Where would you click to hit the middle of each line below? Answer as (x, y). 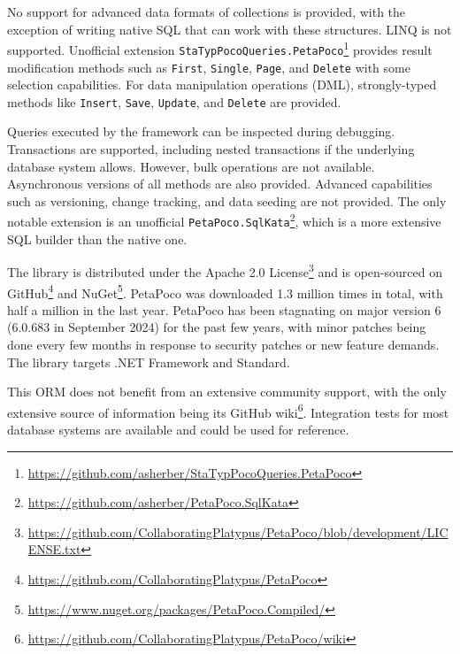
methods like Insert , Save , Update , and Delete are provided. (174, 101)
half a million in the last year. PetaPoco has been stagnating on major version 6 (224, 309)
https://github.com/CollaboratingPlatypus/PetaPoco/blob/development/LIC (238, 531)
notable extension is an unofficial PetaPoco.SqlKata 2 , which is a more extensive (224, 220)
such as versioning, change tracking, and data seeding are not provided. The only (227, 200)
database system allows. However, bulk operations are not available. (191, 166)
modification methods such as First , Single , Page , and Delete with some (209, 67)
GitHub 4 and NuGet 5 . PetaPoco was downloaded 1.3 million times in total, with (225, 291)
